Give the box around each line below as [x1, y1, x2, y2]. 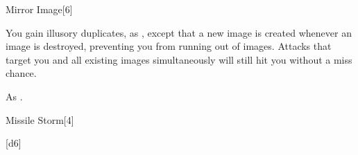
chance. [6, 66, 37, 80]
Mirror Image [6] [6, 2, 73, 16]
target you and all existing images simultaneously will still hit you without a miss [6, 52, 352, 66]
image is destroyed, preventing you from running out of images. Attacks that [6, 39, 332, 53]
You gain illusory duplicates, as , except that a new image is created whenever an [6, 25, 352, 39]
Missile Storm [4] [6, 112, 74, 127]
